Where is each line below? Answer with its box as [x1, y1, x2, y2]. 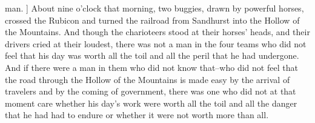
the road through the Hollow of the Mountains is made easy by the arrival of [5, 73, 290, 85]
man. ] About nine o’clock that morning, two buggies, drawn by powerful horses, [5, 2, 304, 14]
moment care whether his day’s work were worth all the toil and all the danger [5, 96, 297, 109]
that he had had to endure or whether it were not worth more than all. [5, 108, 269, 121]
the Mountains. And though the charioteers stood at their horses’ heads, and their [5, 25, 310, 38]
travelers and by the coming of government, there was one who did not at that [5, 85, 296, 98]
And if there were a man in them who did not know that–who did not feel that [5, 61, 298, 73]
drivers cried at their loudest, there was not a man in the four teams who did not [5, 37, 307, 50]
